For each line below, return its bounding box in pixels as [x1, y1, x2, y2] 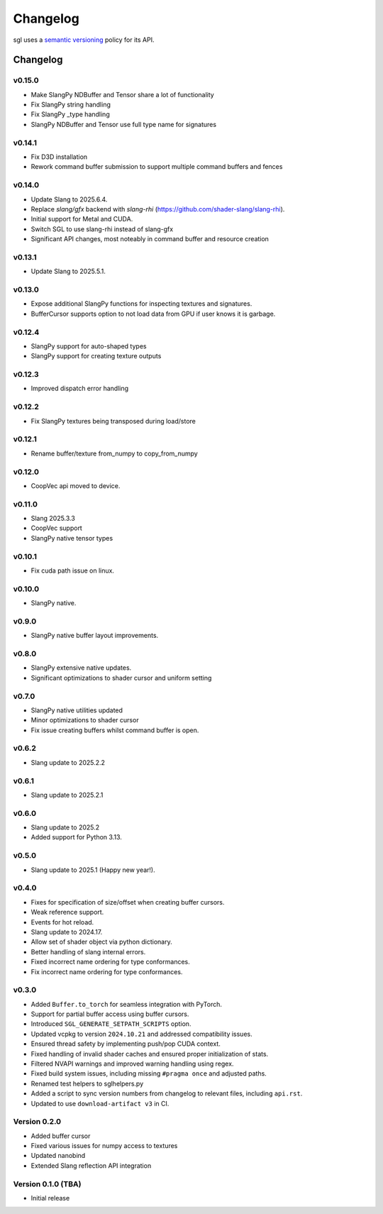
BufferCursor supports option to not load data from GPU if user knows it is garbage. [30, 309, 276, 318]
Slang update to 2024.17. [30, 927, 103, 936]
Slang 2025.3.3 [30, 514, 76, 523]
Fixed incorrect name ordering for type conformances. [30, 958, 191, 966]
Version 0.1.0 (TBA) [13, 1179, 82, 1188]
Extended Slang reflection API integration [30, 1161, 152, 1170]
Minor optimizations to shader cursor [30, 716, 139, 724]
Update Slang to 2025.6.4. [30, 195, 108, 204]
